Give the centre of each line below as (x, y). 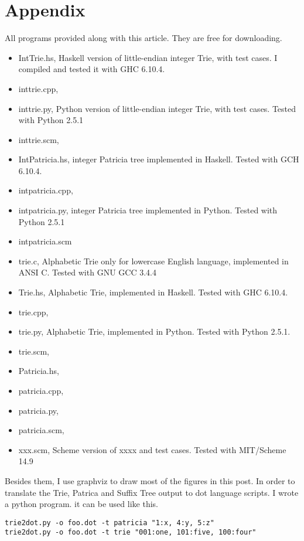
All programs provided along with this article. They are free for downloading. (144, 38)
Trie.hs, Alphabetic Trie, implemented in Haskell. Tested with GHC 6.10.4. (153, 292)
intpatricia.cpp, (46, 190)
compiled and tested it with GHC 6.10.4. (92, 69)
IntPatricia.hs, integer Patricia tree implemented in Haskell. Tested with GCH (159, 159)
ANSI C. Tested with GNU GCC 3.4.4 (87, 272)
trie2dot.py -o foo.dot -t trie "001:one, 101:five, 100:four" (131, 533)
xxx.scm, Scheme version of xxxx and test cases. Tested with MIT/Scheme (152, 449)
